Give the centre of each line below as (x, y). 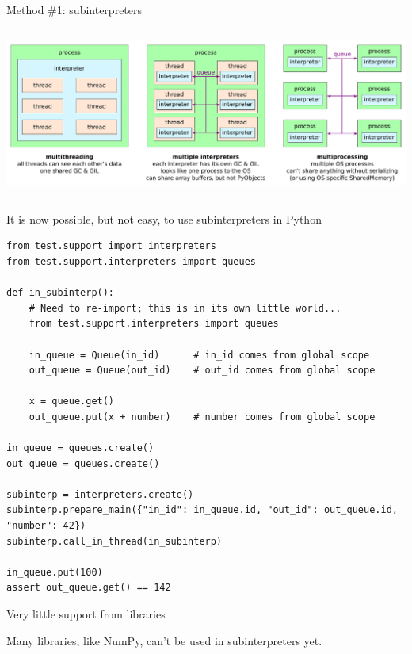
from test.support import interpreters (111, 246)
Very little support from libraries (86, 614)
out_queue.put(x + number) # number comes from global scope (202, 417)
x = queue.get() (72, 402)
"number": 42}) (46, 526)
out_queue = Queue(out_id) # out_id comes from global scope (202, 371)
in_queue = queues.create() (80, 448)
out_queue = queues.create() (83, 463)
